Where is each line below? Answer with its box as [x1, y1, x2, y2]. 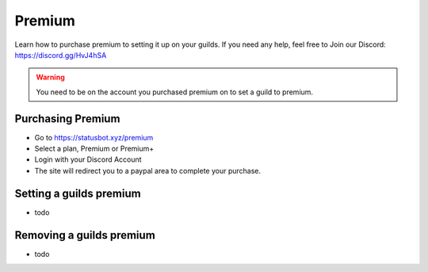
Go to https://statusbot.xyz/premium [34, 132, 154, 142]
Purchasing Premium [14, 112, 120, 125]
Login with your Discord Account [34, 155, 142, 164]
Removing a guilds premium [14, 228, 156, 242]
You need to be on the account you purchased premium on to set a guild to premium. [36, 87, 313, 97]
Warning [36, 72, 65, 82]
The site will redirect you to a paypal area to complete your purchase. [34, 166, 262, 175]
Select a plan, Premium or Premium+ [34, 144, 155, 154]
